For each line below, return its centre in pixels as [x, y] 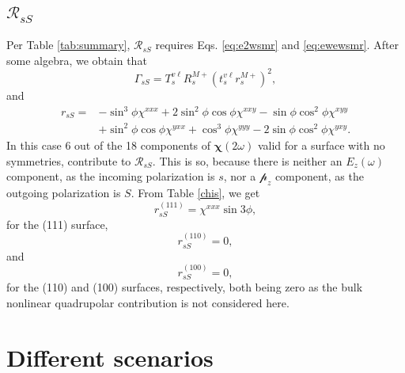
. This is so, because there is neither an [247, 160]
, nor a [240, 176]
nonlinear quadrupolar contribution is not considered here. [148, 303]
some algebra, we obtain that [77, 60]
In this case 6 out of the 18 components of [109, 145]
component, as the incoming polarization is [111, 176]
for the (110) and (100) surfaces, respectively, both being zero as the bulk [185, 287]
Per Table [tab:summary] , [68, 45]
